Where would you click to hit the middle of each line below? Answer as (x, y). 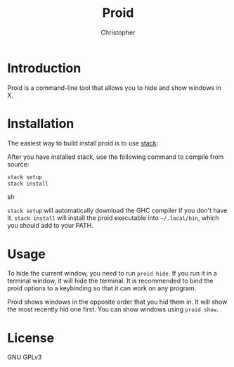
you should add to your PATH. (50, 226)
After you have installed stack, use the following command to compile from (116, 157)
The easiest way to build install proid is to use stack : (83, 143)
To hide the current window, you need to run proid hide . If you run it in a (112, 273)
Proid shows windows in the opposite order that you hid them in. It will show (117, 302)
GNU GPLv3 (25, 357)
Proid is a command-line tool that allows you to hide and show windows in (114, 88)
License (31, 338)
